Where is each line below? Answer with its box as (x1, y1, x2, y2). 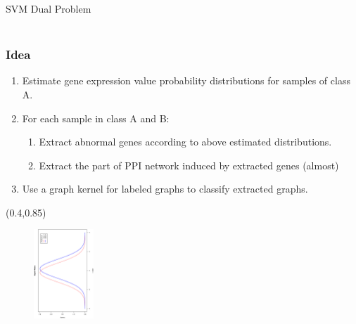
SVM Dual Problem (6, 1, 91, 15)
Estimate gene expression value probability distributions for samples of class (22, 73, 350, 88)
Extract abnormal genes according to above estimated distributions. (39, 134, 332, 149)
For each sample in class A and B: (22, 110, 170, 125)
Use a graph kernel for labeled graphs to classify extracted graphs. (22, 181, 308, 196)
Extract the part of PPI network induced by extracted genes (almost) (39, 157, 339, 172)
